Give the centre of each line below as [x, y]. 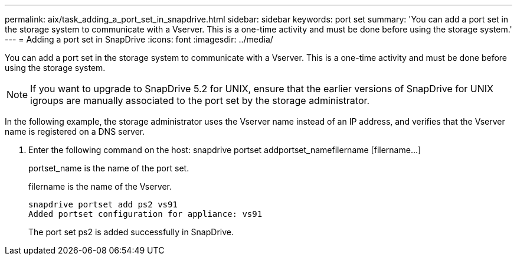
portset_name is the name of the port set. [109, 168]
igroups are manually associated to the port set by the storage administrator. [200, 100]
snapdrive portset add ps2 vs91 [103, 204]
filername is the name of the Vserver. [100, 186]
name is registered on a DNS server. [75, 131]
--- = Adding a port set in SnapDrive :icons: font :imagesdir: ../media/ [139, 39]
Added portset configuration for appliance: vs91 [145, 214]
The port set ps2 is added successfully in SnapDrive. [131, 232]
